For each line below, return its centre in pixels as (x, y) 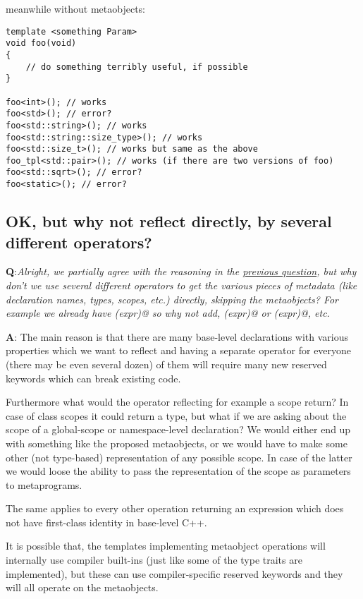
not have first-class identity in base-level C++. (106, 522)
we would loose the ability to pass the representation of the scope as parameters (178, 471)
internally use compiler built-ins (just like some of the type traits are (154, 560)
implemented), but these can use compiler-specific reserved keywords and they (174, 573)
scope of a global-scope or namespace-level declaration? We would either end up (178, 429)
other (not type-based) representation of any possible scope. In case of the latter (179, 457)
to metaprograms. (44, 484)
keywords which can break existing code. (93, 378)
